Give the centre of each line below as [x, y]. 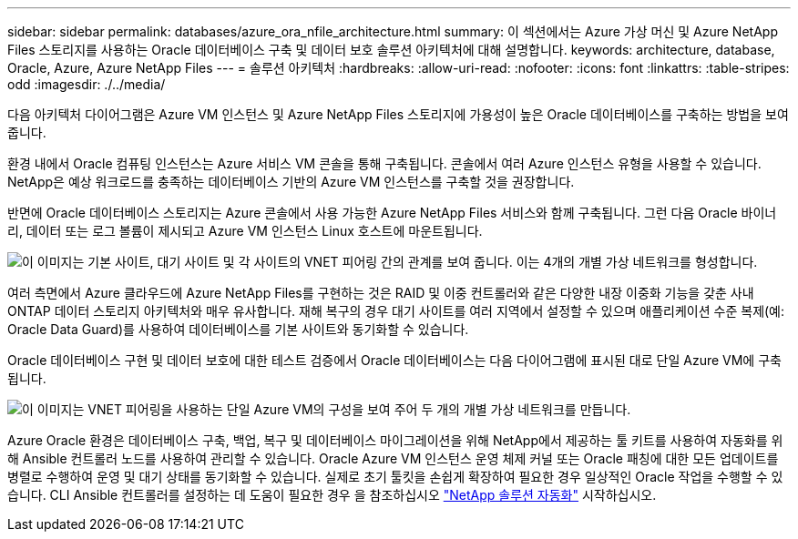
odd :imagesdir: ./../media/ [87, 84]
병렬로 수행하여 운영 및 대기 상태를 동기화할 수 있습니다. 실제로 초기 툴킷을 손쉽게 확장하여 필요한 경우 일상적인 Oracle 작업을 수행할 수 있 [395, 477]
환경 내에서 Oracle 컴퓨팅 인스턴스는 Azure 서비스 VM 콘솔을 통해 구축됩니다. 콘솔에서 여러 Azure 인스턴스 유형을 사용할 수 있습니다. [384, 163]
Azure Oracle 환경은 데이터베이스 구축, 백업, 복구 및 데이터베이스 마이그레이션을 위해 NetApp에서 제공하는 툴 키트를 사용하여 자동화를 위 [395, 440]
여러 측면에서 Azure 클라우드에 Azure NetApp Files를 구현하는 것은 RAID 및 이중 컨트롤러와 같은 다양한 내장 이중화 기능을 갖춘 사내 [381, 293]
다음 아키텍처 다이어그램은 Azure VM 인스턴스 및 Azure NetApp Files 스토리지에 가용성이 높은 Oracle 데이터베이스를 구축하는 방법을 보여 [398, 114]
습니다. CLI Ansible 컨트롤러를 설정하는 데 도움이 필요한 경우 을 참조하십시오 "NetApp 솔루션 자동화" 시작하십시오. [332, 495]
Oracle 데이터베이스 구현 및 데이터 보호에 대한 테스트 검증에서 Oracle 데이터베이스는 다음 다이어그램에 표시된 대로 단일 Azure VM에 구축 [394, 360]
